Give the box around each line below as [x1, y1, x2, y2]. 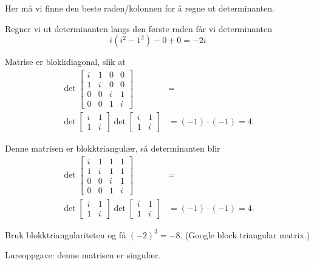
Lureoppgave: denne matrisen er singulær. [5, 249, 161, 261]
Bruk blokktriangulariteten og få [5, 228, 126, 241]
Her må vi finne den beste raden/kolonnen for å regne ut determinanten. [5, 2, 275, 14]
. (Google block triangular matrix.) [180, 228, 310, 241]
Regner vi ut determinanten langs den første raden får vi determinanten [5, 22, 273, 35]
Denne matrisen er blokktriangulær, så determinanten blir [5, 141, 220, 154]
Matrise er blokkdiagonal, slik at [5, 55, 126, 68]
